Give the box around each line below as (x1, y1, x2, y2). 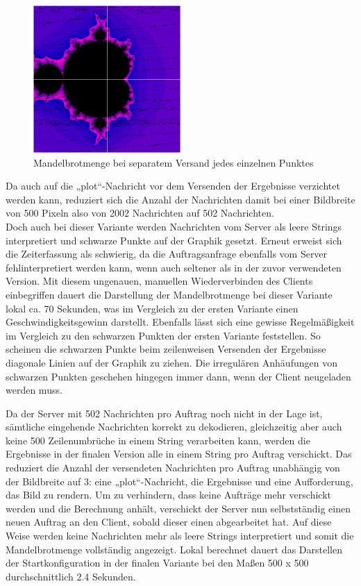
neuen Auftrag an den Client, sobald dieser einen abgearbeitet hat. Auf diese (6, 514, 332, 529)
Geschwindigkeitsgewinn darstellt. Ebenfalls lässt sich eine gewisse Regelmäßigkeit (6, 315, 355, 329)
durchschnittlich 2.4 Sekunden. (6, 569, 136, 583)
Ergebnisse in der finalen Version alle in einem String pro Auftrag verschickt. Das (6, 446, 352, 461)
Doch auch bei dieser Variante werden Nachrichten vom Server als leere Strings (6, 219, 342, 233)
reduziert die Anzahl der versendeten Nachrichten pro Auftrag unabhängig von (6, 460, 340, 475)
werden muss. (6, 383, 62, 397)
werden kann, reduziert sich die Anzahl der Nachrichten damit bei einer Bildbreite (6, 192, 355, 206)
